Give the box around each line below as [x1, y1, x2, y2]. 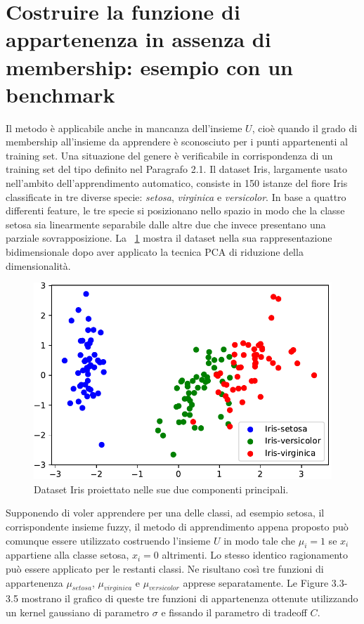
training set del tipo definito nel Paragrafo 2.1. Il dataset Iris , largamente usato [6, 162, 348, 176]
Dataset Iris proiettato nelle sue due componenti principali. [34, 481, 289, 496]
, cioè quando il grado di [252, 120, 358, 135]
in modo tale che [223, 533, 296, 547]
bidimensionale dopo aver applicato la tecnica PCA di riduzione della [6, 245, 304, 259]
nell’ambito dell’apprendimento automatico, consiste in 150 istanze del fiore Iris [6, 176, 348, 190]
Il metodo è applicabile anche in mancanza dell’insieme [6, 120, 242, 135]
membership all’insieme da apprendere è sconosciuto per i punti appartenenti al [6, 134, 349, 149]
